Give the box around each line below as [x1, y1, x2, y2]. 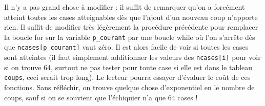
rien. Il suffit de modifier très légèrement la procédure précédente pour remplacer [4, 22, 258, 32]
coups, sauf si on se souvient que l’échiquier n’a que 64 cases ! [4, 92, 198, 102]
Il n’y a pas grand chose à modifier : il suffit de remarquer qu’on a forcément [4, 2, 245, 12]
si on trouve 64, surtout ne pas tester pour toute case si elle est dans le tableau [4, 61, 253, 72]
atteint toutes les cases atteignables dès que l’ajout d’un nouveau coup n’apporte [4, 11, 258, 22]
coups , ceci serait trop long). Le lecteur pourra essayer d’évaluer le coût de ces [4, 72, 251, 82]
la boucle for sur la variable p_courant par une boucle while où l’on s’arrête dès [4, 31, 255, 42]
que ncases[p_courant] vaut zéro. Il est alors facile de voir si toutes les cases [4, 41, 249, 52]
